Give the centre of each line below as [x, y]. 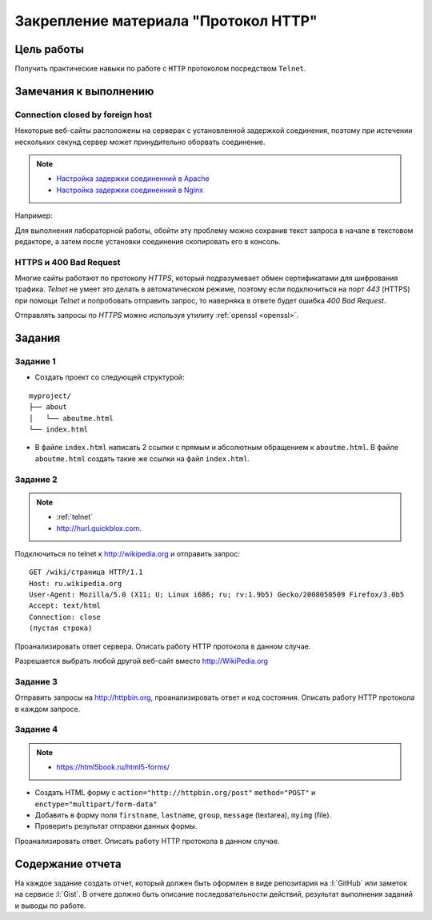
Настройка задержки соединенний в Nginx [130, 190]
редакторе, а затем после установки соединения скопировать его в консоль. [148, 241]
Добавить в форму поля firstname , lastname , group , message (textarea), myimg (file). [183, 815]
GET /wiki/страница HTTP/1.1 [86, 572]
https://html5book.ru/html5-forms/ [113, 767]
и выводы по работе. [50, 906]
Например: [34, 215]
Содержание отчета [68, 864]
